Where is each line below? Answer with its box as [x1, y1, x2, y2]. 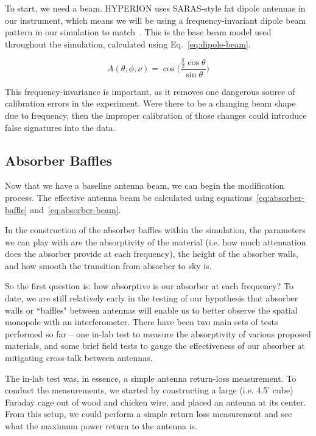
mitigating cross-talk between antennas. [5, 351, 153, 364]
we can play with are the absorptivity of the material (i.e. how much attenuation [5, 235, 306, 248]
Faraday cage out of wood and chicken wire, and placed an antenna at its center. [5, 395, 306, 408]
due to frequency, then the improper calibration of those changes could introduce [5, 108, 307, 121]
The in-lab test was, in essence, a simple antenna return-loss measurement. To [5, 371, 297, 384]
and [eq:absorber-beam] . [30, 203, 121, 216]
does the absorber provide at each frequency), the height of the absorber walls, [5, 247, 298, 260]
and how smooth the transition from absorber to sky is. [5, 259, 212, 272]
